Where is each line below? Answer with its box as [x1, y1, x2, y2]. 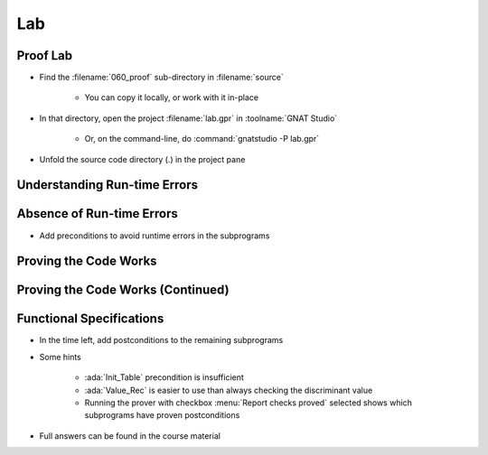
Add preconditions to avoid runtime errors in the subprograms [39, 230, 270, 241]
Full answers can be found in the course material [39, 430, 221, 441]
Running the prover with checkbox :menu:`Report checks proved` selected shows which [84, 397, 413, 408]
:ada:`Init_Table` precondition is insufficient [84, 372, 244, 383]
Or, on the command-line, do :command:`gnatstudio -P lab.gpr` [84, 134, 320, 144]
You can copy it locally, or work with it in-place [84, 92, 259, 103]
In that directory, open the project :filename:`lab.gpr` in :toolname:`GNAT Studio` [39, 113, 338, 124]
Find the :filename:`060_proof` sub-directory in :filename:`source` [39, 72, 284, 83]
